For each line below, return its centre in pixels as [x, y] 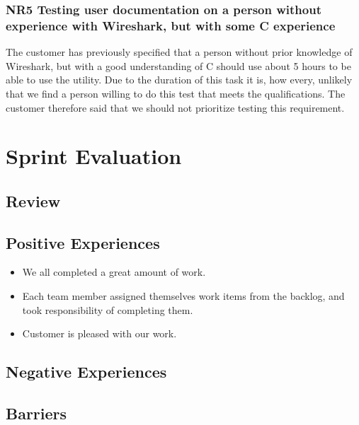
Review [33, 200]
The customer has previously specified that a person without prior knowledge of [179, 52]
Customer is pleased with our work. [99, 333]
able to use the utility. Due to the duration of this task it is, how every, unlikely [179, 80]
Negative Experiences [86, 372]
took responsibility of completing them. [108, 309]
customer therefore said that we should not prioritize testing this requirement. [175, 107]
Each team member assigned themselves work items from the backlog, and [183, 296]
